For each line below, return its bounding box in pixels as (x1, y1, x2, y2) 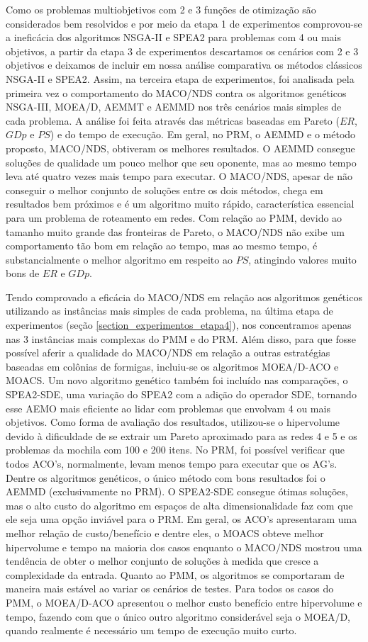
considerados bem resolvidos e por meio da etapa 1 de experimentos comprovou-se (6, 16, 362, 30)
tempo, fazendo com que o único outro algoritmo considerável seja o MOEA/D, (6, 609, 350, 624)
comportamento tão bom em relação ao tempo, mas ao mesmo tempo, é (6, 238, 318, 253)
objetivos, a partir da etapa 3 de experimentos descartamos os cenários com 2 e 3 (6, 43, 359, 58)
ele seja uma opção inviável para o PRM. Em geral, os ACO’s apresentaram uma (6, 512, 357, 526)
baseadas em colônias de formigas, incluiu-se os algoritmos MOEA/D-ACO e (6, 359, 339, 373)
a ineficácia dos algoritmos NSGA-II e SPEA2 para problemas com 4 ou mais (6, 30, 341, 45)
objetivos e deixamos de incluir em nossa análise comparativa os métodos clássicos (6, 57, 362, 72)
